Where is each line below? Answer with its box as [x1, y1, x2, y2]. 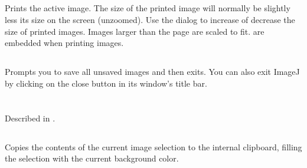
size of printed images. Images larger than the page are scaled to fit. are [5, 25, 264, 37]
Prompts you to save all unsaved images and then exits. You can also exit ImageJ [5, 65, 300, 78]
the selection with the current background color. [5, 152, 179, 164]
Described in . [5, 111, 55, 124]
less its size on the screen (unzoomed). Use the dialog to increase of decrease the [5, 13, 295, 25]
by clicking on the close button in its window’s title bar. [5, 77, 207, 89]
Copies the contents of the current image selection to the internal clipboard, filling [5, 140, 302, 153]
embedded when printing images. [5, 37, 124, 49]
